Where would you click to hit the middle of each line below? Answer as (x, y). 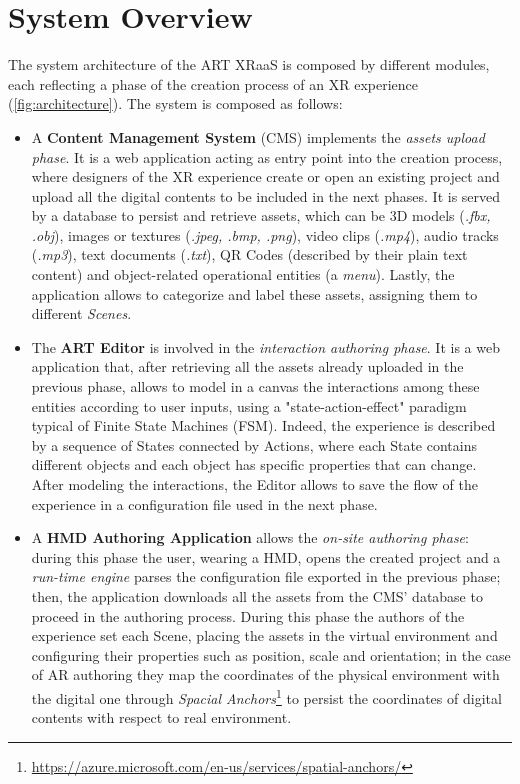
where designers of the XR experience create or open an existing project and (265, 176)
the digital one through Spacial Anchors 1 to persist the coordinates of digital (266, 696)
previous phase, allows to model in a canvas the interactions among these (255, 386)
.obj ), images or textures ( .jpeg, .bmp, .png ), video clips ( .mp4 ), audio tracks (265, 234)
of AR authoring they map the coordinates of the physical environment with (265, 674)
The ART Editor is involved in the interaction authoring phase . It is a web (265, 346)
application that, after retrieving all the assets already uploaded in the (247, 366)
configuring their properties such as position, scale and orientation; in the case (271, 654)
